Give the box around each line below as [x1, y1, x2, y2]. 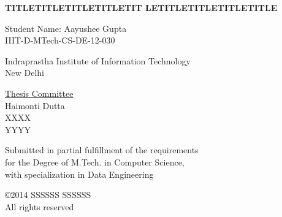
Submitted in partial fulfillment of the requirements [5, 143, 199, 156]
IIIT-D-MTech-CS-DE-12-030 [5, 34, 115, 47]
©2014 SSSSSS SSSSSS [5, 188, 91, 201]
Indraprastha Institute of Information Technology [5, 54, 191, 67]
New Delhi [5, 66, 44, 79]
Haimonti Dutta [5, 99, 65, 112]
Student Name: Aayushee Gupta [5, 21, 127, 34]
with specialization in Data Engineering [5, 167, 154, 180]
